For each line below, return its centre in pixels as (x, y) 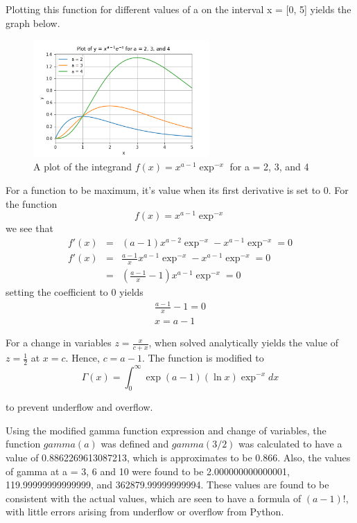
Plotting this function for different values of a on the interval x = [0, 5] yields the (178, 9)
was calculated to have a (290, 444)
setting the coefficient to (57, 292)
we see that (29, 228)
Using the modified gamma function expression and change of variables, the (166, 430)
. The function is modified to (203, 358)
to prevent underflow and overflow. (79, 407)
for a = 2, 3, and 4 (269, 167)
